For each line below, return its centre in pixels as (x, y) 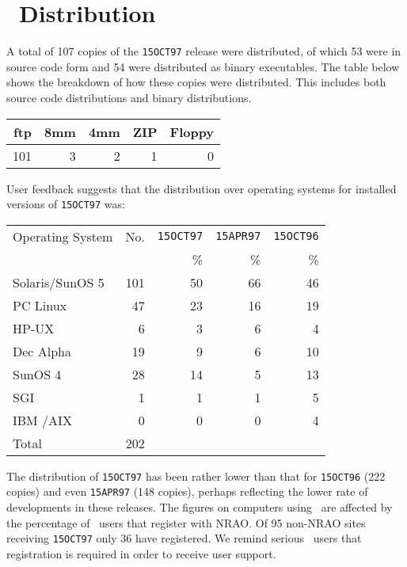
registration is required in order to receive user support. (141, 553)
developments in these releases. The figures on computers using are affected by (200, 507)
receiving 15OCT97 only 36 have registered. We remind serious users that (184, 538)
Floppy (192, 131)
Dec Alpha (42, 351)
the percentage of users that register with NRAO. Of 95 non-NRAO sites (186, 522)
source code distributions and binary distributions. (129, 97)
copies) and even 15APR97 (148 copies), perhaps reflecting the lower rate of (187, 491)
